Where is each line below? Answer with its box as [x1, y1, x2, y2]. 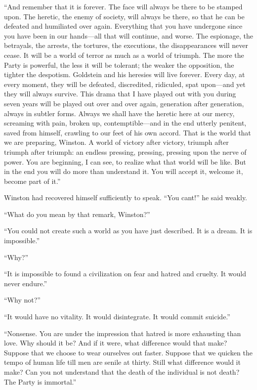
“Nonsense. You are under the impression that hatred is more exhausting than [4, 328, 241, 338]
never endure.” [4, 278, 47, 288]
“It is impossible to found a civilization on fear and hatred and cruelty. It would [4, 268, 246, 279]
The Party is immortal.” [4, 376, 77, 387]
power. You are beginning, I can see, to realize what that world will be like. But [4, 156, 246, 167]
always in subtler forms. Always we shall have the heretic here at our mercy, [4, 108, 235, 118]
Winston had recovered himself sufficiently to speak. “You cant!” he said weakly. [4, 192, 247, 203]
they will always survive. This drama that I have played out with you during [4, 88, 236, 99]
